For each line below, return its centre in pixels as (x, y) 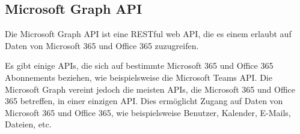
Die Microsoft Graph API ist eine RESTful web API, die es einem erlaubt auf (148, 34)
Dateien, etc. (28, 124)
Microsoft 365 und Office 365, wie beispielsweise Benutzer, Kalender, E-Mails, (148, 112)
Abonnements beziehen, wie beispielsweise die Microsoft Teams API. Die (139, 77)
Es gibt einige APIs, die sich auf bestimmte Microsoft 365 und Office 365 (139, 66)
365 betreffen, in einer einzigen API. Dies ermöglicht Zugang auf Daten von (144, 101)
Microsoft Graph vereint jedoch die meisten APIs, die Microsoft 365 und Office (150, 89)
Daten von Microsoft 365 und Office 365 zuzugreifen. (102, 45)
